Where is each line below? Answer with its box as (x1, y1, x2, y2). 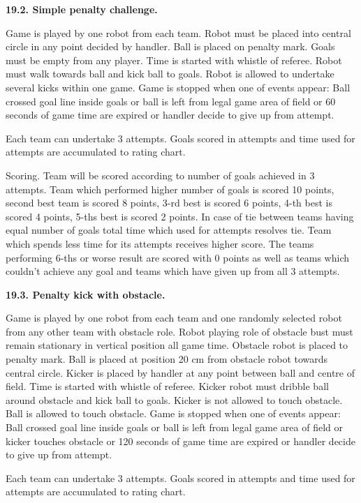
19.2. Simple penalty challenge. (6, 2, 158, 16)
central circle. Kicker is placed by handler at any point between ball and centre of (6, 365, 355, 380)
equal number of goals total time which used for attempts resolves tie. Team (6, 223, 332, 237)
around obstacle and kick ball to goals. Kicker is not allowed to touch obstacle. (6, 392, 343, 407)
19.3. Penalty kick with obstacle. (6, 287, 165, 301)
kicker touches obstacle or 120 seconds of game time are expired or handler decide (6, 433, 355, 448)
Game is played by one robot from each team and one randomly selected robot (6, 310, 342, 325)
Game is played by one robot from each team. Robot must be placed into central (6, 25, 351, 40)
